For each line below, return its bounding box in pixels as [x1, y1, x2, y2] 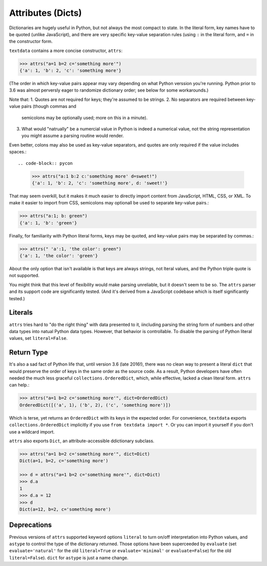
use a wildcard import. [9, 428, 55, 435]
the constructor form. [9, 39, 53, 45]
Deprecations [9, 521, 52, 529]
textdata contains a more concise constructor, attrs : [9, 47, 123, 53]
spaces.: [9, 149, 27, 155]
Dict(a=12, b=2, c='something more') [19, 507, 111, 512]
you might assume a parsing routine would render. [21, 133, 124, 139]
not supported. [9, 273, 40, 279]
